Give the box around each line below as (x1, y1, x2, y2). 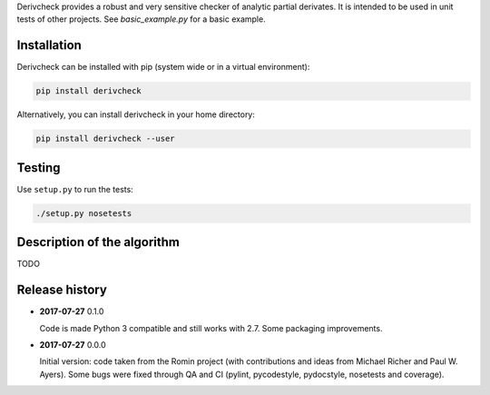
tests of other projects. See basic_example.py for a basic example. (16, 14, 267, 25)
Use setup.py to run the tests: (16, 183, 133, 194)
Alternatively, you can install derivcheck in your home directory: (16, 109, 256, 120)
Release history (16, 282, 108, 298)
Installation (16, 37, 82, 54)
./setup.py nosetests (35, 208, 132, 218)
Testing (16, 160, 61, 175)
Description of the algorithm (16, 234, 181, 250)
